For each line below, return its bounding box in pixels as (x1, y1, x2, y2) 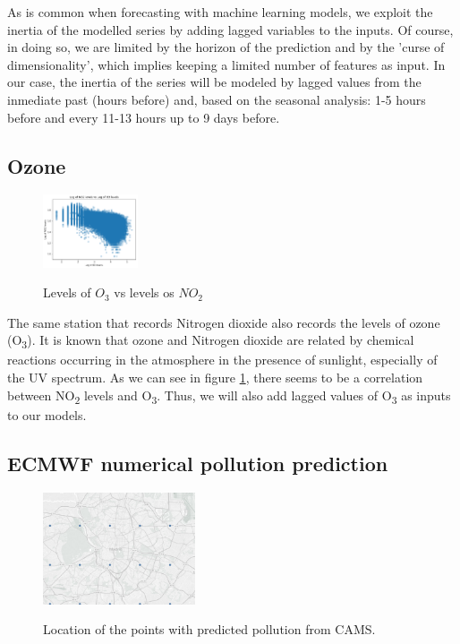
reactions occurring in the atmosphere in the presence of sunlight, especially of (7, 350, 438, 369)
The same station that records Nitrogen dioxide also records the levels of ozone (7, 313, 440, 331)
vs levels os (114, 283, 175, 302)
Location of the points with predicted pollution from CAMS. (43, 620, 376, 639)
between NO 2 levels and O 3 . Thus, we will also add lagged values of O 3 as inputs (7, 385, 451, 407)
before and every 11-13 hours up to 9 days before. (7, 107, 280, 126)
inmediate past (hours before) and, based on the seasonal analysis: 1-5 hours (7, 90, 426, 108)
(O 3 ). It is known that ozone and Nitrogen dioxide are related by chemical (7, 331, 414, 352)
